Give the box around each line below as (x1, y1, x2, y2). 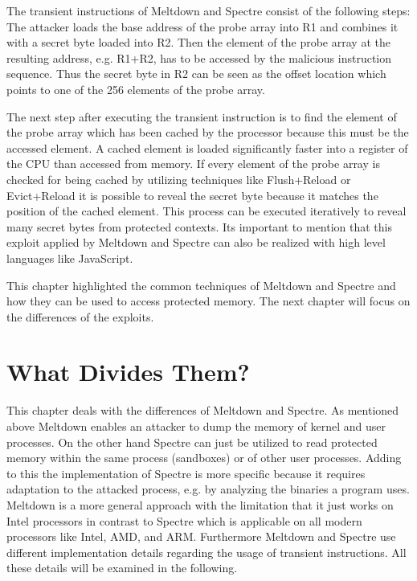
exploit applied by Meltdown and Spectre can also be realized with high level (6, 234, 386, 251)
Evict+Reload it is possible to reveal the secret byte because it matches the (6, 186, 378, 203)
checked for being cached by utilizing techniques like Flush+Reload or (6, 170, 351, 187)
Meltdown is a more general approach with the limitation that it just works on (6, 496, 394, 513)
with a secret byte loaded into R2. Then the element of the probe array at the (6, 34, 390, 51)
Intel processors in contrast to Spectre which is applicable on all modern (6, 512, 362, 529)
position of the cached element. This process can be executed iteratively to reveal (6, 203, 407, 219)
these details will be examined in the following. (6, 559, 238, 576)
